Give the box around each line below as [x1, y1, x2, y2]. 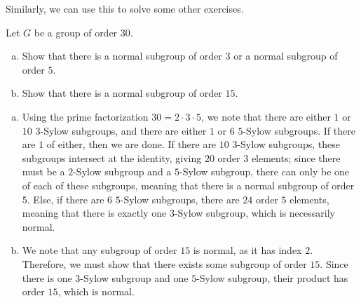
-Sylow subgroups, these [237, 137, 340, 151]
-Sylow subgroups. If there [243, 123, 355, 137]
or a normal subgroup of [233, 48, 338, 63]
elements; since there [251, 150, 341, 165]
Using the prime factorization [22, 109, 149, 123]
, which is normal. [57, 284, 135, 299]
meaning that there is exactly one [22, 206, 167, 220]
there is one [22, 270, 72, 285]
